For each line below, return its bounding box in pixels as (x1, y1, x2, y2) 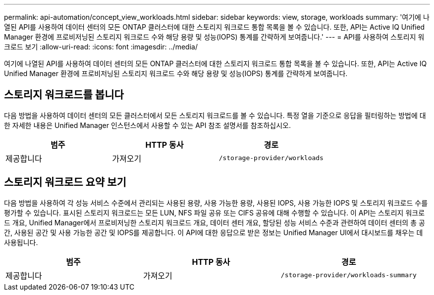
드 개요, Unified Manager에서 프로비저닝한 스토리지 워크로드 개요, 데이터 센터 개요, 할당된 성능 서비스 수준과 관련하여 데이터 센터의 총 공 (4, 218, 425, 227)
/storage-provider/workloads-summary (280, 271, 417, 279)
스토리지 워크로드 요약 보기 (4, 176, 126, 189)
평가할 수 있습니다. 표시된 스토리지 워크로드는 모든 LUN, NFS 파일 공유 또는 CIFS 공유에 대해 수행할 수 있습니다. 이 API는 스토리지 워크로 (4, 208, 425, 217)
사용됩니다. (4, 238, 38, 247)
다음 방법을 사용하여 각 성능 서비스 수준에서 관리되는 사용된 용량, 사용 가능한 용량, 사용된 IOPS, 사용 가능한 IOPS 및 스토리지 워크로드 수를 (4, 198, 428, 207)
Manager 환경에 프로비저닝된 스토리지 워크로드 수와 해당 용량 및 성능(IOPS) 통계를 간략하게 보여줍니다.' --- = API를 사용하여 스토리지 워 (4, 33, 425, 41)
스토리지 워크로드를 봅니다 (4, 88, 124, 101)
